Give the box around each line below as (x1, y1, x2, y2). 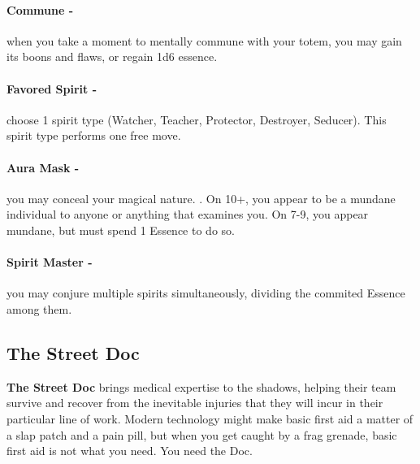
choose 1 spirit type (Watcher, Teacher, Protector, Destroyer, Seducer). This (6, 111, 387, 128)
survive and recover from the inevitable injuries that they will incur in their (6, 394, 383, 411)
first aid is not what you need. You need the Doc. (6, 442, 253, 459)
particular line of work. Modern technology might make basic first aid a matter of (6, 410, 414, 427)
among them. (6, 300, 72, 317)
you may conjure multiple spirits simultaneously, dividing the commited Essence (6, 284, 405, 301)
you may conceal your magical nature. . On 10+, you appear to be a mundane (6, 189, 396, 206)
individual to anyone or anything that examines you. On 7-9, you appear (6, 206, 369, 223)
